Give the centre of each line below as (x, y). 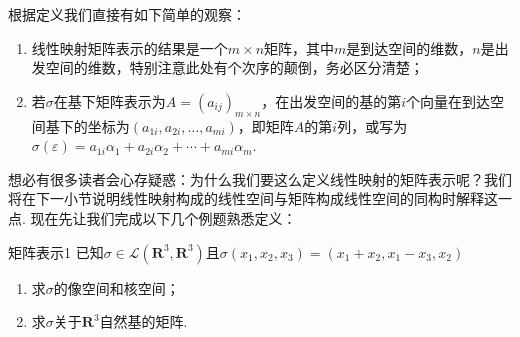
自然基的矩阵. (143, 321)
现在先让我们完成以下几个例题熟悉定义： (163, 217)
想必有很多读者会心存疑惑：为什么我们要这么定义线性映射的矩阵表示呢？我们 (260, 178)
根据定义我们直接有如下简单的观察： (127, 14)
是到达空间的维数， (409, 47)
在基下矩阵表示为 (109, 100)
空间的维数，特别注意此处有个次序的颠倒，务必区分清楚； (234, 67)
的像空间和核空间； (116, 287)
